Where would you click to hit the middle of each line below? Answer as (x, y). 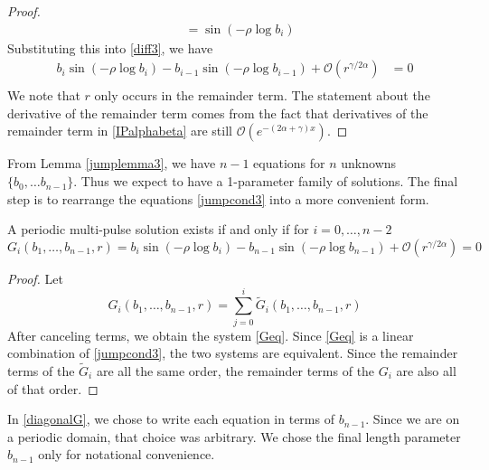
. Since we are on (413, 419)
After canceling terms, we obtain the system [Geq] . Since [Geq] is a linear (211, 335)
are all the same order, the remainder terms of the (235, 370)
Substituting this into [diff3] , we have (110, 47)
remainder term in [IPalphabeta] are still (120, 131)
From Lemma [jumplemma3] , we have (112, 163)
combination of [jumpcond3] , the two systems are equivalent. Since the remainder (233, 353)
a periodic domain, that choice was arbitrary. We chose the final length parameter (234, 436)
